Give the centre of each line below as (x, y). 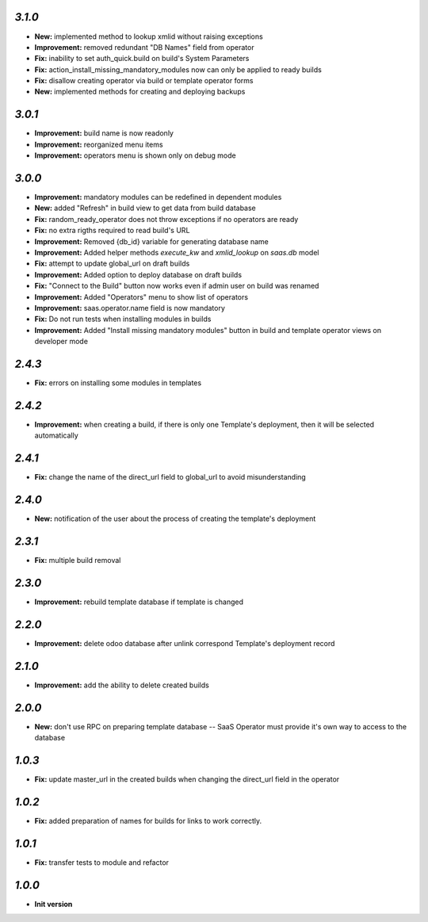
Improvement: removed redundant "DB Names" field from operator (144, 47)
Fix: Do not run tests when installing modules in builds (123, 319)
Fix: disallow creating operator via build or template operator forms (144, 81)
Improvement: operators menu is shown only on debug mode (136, 155)
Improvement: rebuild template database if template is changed (139, 602)
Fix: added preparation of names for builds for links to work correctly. (148, 821)
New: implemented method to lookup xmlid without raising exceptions (149, 36)
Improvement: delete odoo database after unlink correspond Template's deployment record (185, 643)
